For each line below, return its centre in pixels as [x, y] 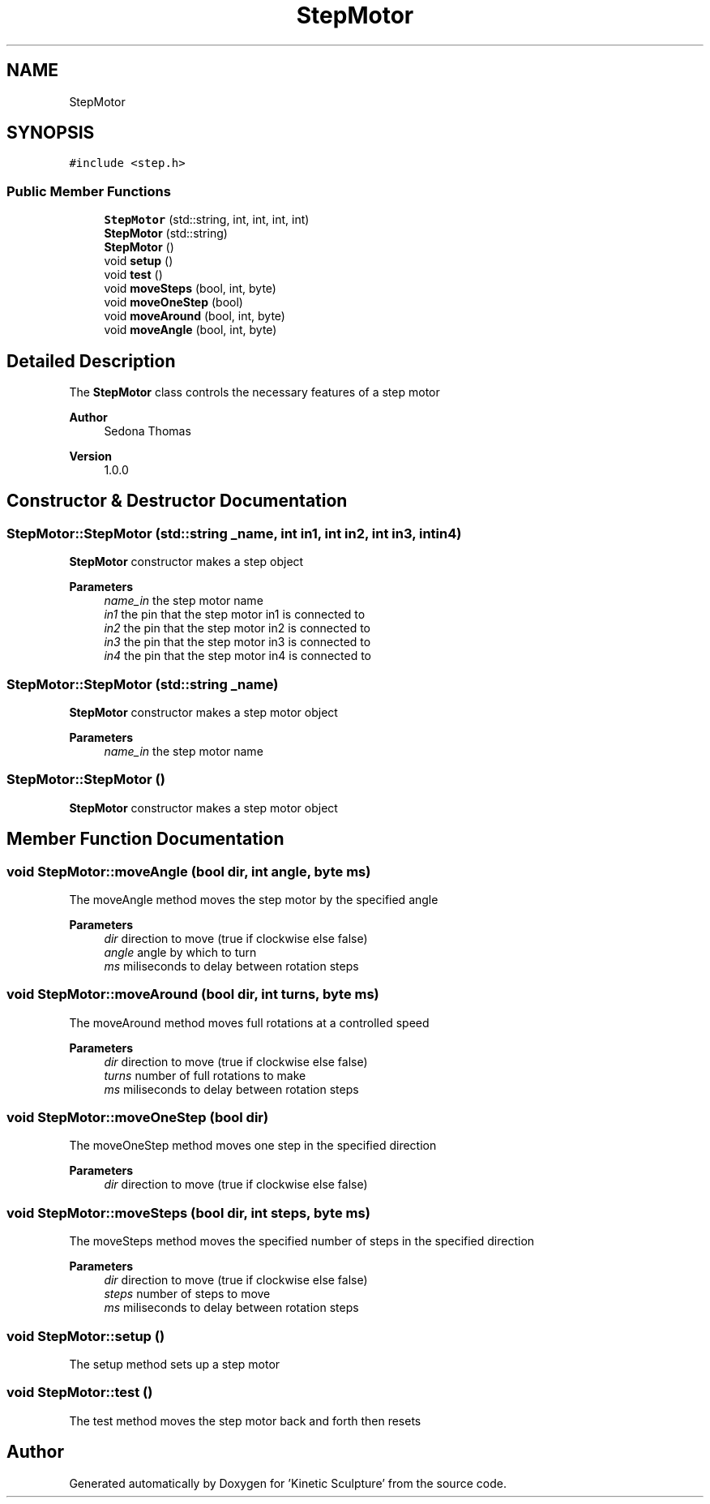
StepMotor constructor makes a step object [186, 562]
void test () [133, 275]
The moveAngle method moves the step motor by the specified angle [254, 899]
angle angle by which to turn [180, 952]
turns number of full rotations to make [205, 1075]
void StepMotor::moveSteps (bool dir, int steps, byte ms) [188, 1213]
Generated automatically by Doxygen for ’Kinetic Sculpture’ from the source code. [288, 1483]
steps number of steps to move [187, 1294]
